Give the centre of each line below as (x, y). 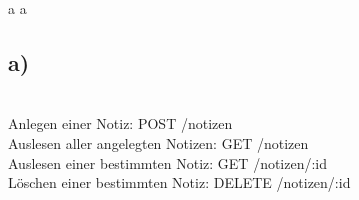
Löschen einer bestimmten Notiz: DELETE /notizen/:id (179, 182)
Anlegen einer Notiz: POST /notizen (120, 123)
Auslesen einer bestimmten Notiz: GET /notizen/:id (168, 162)
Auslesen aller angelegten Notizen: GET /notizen (158, 142)
